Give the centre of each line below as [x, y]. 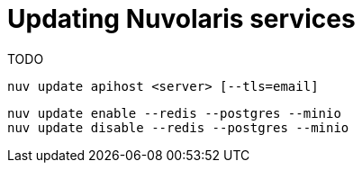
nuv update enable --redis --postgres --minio [174, 113]
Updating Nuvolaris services [181, 19]
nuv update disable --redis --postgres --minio [178, 127]
